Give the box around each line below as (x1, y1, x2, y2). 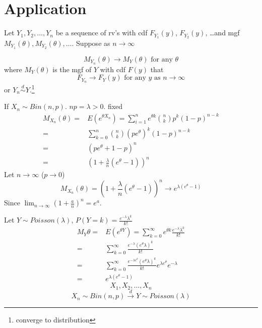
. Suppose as (72, 37, 110, 48)
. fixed (103, 101, 123, 112)
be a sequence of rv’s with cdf (55, 27, 148, 38)
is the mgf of (52, 64, 92, 74)
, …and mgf (205, 27, 240, 38)
